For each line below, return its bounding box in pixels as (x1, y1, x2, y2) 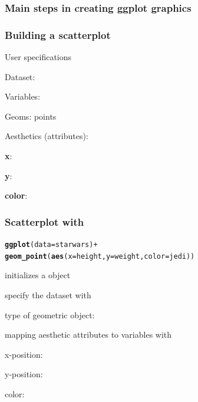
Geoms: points (5, 110, 57, 122)
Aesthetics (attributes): (5, 130, 88, 142)
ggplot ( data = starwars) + (5, 240, 98, 249)
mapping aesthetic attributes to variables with (5, 328, 172, 341)
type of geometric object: (5, 308, 95, 321)
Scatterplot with (5, 214, 84, 229)
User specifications (5, 51, 72, 63)
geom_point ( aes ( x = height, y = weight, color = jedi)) (5, 252, 195, 261)
